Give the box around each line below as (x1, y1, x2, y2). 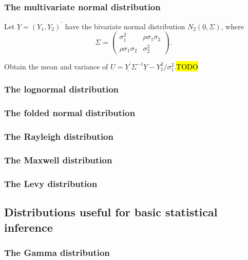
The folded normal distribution (4, 106, 136, 119)
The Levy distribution (4, 177, 98, 190)
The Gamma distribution (4, 246, 110, 258)
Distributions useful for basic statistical (4, 204, 218, 220)
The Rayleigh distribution (4, 130, 113, 143)
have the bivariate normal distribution (65, 21, 185, 31)
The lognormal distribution (4, 83, 119, 96)
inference (4, 219, 53, 235)
